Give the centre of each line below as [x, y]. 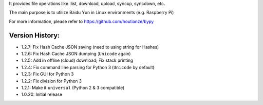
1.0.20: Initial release [42, 94]
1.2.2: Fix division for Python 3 [52, 81]
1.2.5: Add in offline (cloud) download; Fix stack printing [77, 60]
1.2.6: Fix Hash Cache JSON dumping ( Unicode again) [76, 54]
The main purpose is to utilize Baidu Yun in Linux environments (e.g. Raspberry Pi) [91, 13]
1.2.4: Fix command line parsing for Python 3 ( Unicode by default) [88, 67]
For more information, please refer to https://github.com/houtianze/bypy [81, 21]
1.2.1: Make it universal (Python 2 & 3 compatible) [73, 88]
